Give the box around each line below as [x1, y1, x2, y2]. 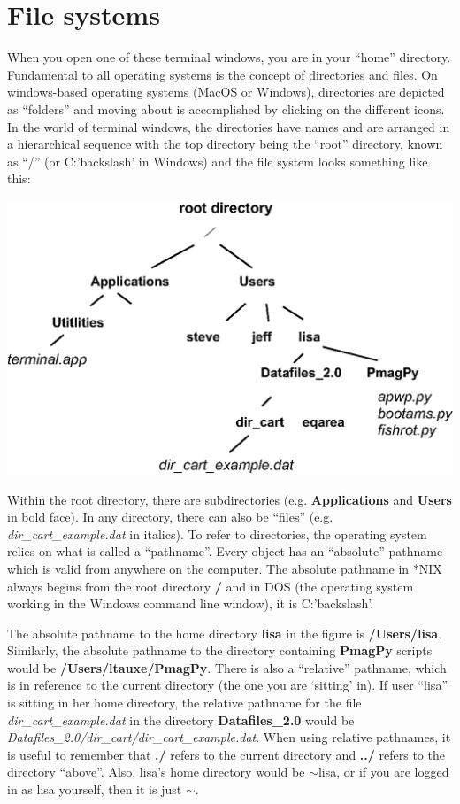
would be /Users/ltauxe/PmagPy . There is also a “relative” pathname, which [7, 658, 447, 676]
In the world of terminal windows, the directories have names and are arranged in [7, 117, 450, 135]
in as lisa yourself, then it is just [7, 780, 182, 799]
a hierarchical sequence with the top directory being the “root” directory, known [7, 135, 443, 153]
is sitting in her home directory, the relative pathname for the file [7, 693, 362, 712]
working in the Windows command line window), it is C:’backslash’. [7, 594, 374, 613]
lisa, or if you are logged [318, 762, 449, 781]
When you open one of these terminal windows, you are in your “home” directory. [7, 48, 451, 66]
